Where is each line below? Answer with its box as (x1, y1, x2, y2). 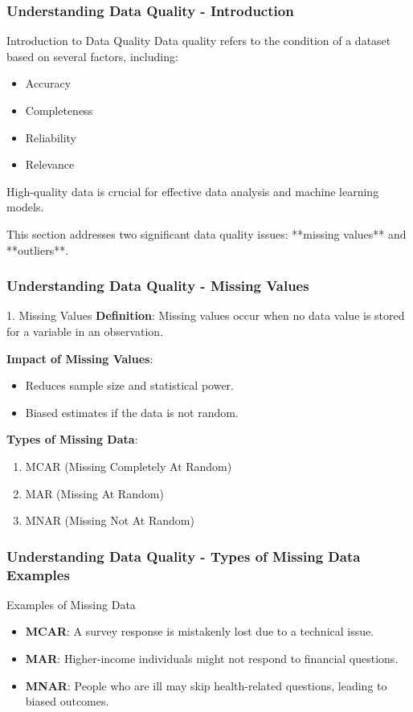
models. (6, 198, 44, 215)
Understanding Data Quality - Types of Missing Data (6, 546, 361, 566)
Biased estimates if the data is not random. (25, 403, 239, 420)
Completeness (25, 102, 93, 118)
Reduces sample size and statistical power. (25, 377, 234, 394)
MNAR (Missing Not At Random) (25, 512, 194, 529)
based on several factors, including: (6, 47, 178, 64)
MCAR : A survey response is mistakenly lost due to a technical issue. (25, 623, 374, 640)
